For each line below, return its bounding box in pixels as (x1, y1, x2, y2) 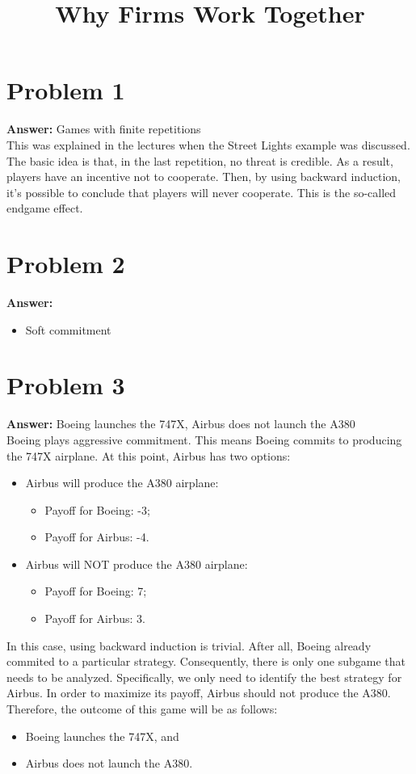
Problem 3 (6, 368, 125, 402)
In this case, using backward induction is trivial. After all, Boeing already (6, 637, 372, 654)
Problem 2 (6, 247, 125, 280)
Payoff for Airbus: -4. (44, 528, 149, 545)
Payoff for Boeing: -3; (44, 501, 150, 518)
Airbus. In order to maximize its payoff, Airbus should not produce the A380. (6, 684, 391, 701)
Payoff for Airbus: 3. (44, 610, 146, 627)
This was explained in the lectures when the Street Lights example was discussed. (6, 136, 410, 153)
